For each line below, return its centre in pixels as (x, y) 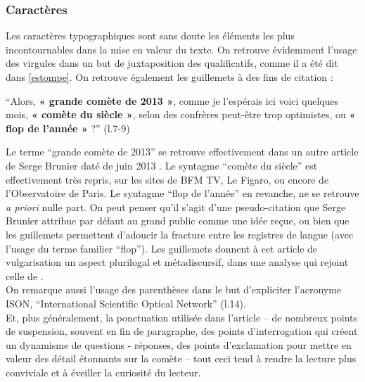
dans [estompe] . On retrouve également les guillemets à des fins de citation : (169, 77)
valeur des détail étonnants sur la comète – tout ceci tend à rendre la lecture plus (181, 358)
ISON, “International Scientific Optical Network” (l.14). (126, 303)
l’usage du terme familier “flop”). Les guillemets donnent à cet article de (162, 248)
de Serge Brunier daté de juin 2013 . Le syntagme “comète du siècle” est (162, 165)
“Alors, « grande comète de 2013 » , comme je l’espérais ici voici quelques (172, 100)
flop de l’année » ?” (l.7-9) (68, 128)
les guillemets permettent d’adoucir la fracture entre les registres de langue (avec (180, 234)
